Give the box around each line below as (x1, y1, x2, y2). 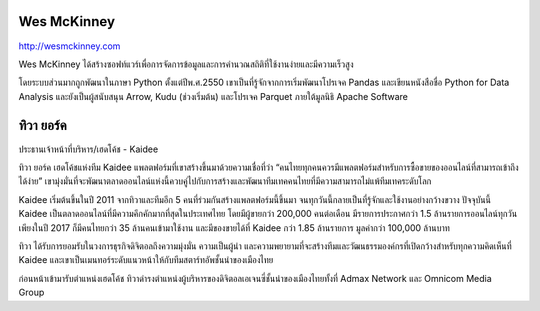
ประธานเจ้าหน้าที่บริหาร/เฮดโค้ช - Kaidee (18, 143, 159, 155)
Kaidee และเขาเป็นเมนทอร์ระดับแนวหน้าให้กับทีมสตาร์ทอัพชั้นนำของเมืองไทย (18, 254, 274, 266)
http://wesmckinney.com (18, 40, 121, 52)
